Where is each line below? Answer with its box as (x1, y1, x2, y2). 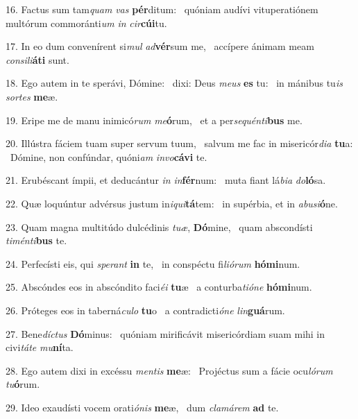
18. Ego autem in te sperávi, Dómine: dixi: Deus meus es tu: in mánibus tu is (6, 76, 343, 90)
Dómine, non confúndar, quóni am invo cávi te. (10, 149, 207, 164)
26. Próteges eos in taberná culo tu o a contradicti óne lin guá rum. (6, 302, 285, 317)
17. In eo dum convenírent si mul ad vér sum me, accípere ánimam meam (6, 39, 314, 53)
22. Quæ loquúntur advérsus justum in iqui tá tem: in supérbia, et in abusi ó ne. (6, 196, 338, 210)
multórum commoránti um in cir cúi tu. (6, 15, 167, 30)
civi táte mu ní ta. (6, 340, 74, 354)
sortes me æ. (6, 89, 58, 103)
